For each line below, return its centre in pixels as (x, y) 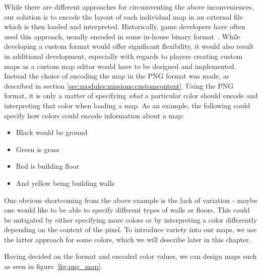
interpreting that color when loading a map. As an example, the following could (127, 105)
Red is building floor (47, 166)
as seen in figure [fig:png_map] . (53, 266)
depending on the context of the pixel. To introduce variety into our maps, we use (130, 229)
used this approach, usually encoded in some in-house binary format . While (122, 36)
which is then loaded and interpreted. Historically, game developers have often (125, 26)
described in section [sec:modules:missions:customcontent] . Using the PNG (119, 85)
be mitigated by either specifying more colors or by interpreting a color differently (131, 219)
